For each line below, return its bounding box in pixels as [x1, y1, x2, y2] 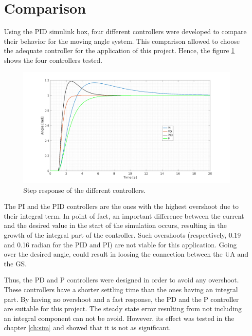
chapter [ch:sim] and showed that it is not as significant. [4, 322, 171, 333]
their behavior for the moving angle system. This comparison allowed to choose [4, 36, 240, 46]
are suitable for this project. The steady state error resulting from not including [4, 303, 242, 314]
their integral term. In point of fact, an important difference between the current [4, 210, 244, 221]
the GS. [4, 258, 27, 268]
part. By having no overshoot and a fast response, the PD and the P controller [4, 294, 239, 304]
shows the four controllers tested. [4, 55, 103, 65]
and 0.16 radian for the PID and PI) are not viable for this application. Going [4, 239, 237, 249]
